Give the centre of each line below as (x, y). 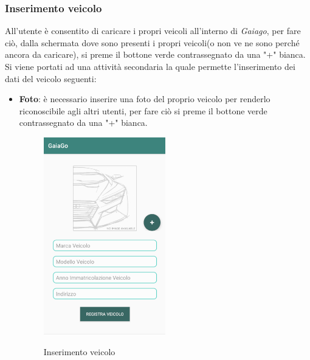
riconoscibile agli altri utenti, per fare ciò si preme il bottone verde (143, 110)
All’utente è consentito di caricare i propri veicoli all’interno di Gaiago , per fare (153, 31)
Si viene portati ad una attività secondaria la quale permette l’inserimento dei (150, 66)
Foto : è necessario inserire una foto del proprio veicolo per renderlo (145, 99)
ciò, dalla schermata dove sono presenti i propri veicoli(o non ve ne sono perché (152, 42)
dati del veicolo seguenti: (51, 78)
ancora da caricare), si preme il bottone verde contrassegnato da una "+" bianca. (155, 54)
